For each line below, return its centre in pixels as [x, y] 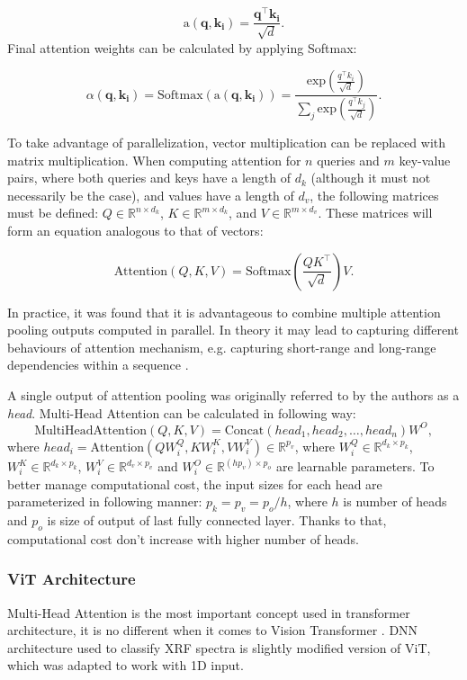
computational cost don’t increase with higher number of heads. [183, 538]
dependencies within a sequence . [98, 365]
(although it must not [371, 178]
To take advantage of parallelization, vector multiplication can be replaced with [227, 142]
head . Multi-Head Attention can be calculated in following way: [182, 412]
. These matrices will [375, 213]
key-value [425, 160]
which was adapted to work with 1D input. [126, 665]
